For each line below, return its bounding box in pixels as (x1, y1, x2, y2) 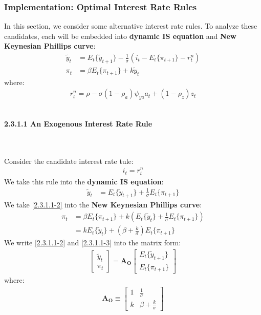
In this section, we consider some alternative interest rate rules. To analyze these (4, 20, 257, 31)
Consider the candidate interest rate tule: (4, 155, 134, 166)
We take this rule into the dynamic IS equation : (4, 176, 164, 186)
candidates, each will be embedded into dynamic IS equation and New (4, 30, 236, 41)
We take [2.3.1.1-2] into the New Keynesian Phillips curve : (4, 199, 202, 210)
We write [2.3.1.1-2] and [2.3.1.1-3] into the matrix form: (4, 237, 181, 248)
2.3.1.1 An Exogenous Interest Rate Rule (4, 118, 153, 129)
